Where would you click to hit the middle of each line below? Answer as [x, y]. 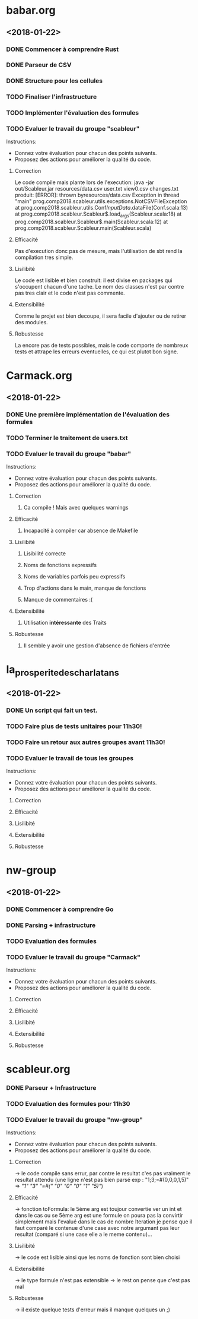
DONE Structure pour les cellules [54, 81]
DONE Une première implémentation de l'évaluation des [88, 415]
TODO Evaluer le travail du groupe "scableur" [73, 129]
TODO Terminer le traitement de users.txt [67, 438]
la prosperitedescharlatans [63, 670]
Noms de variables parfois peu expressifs [74, 576]
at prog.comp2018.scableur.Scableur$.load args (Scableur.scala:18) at [98, 215]
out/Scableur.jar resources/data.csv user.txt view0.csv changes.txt [97, 189]
